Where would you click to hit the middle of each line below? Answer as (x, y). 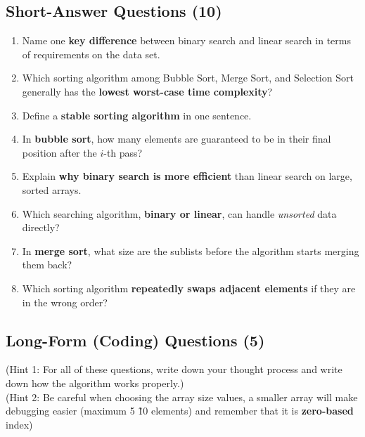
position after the (59, 152)
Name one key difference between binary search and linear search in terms (186, 40)
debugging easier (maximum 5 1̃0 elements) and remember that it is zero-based (180, 411)
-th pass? (123, 152)
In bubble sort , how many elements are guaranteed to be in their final (177, 139)
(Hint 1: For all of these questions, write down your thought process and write (174, 369)
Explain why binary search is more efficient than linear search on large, (187, 176)
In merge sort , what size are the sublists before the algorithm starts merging (191, 250)
